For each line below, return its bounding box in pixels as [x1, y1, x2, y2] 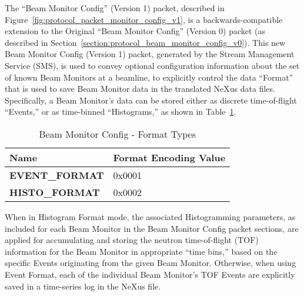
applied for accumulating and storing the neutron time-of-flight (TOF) [5, 234, 259, 246]
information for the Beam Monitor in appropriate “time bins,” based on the [5, 245, 278, 257]
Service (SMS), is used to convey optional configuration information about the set [5, 59, 300, 71]
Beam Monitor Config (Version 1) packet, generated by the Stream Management [5, 48, 295, 60]
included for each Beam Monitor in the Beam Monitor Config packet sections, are [5, 222, 299, 234]
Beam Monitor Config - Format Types [39, 127, 196, 141]
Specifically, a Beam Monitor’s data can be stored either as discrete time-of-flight [5, 94, 297, 106]
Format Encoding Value [113, 150, 226, 164]
